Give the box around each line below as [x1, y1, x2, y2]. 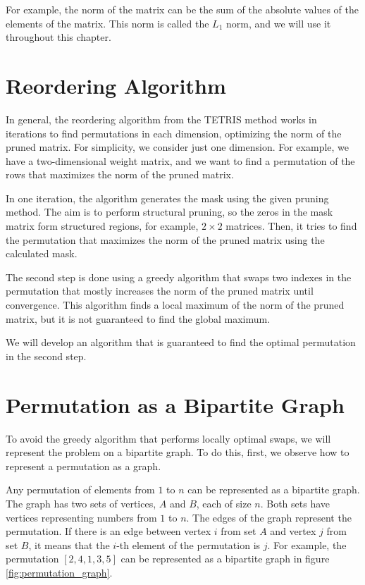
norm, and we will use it [226, 16, 331, 30]
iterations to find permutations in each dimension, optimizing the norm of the [6, 125, 342, 140]
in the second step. [6, 348, 87, 363]
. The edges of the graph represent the [186, 510, 352, 524]
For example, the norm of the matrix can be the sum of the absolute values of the [6, 2, 359, 16]
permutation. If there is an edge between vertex [6, 524, 211, 538]
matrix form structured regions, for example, [6, 218, 199, 233]
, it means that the [28, 537, 110, 552]
